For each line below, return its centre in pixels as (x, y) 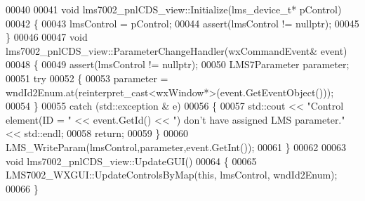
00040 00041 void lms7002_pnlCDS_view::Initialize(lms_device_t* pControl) (174, 9)
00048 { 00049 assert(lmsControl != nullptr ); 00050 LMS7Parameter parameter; (178, 64)
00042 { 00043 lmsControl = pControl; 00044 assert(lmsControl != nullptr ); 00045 (182, 23)
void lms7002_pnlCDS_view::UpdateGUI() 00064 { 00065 (131, 161)
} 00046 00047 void (47, 37)
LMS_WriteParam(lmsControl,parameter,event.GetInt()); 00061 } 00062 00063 (176, 147)
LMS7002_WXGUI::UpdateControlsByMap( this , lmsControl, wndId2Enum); (172, 175)
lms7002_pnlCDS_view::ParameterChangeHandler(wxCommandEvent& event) (177, 50)
